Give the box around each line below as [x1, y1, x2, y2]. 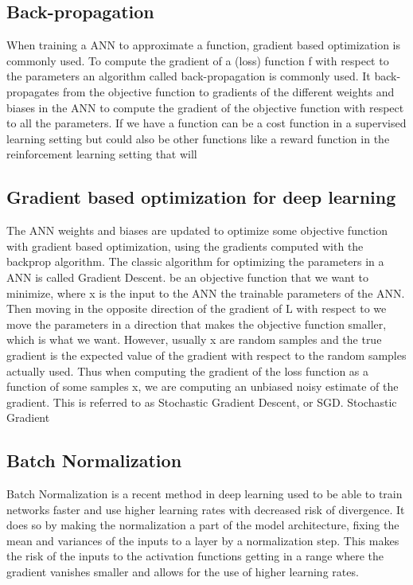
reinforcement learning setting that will [6, 146, 197, 162]
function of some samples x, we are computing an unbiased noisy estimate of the [6, 378, 399, 395]
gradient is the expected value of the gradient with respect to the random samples [6, 346, 407, 363]
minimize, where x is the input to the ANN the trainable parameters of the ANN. [6, 284, 405, 301]
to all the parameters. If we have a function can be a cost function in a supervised [6, 115, 407, 131]
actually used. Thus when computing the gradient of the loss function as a [6, 362, 369, 379]
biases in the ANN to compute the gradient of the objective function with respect [6, 99, 404, 115]
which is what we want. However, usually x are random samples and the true [6, 331, 382, 348]
